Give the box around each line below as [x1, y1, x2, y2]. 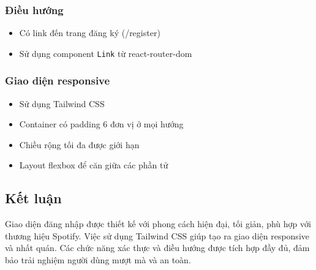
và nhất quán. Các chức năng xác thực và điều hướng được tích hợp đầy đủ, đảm [5, 241, 310, 254]
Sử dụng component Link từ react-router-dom [19, 47, 192, 59]
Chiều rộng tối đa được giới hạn [19, 138, 140, 151]
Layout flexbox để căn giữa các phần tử [19, 159, 168, 171]
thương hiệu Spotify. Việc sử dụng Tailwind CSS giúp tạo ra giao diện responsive [5, 229, 309, 242]
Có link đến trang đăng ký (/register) [19, 26, 160, 39]
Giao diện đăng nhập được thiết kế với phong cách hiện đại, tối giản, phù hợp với [5, 217, 311, 230]
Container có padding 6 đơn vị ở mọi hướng [19, 118, 184, 130]
